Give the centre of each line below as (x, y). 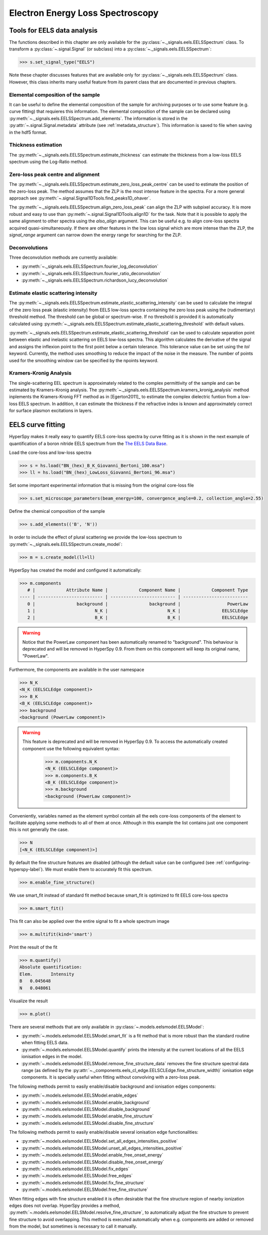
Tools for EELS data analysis (53, 30)
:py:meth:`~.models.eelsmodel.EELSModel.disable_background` (86, 1109)
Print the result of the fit (33, 947)
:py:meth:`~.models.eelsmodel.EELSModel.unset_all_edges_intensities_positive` (102, 1148)
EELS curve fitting (37, 425)
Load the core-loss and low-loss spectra (50, 453)
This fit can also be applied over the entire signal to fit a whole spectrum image (89, 921)
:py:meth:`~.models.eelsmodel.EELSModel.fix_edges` (76, 1169)
